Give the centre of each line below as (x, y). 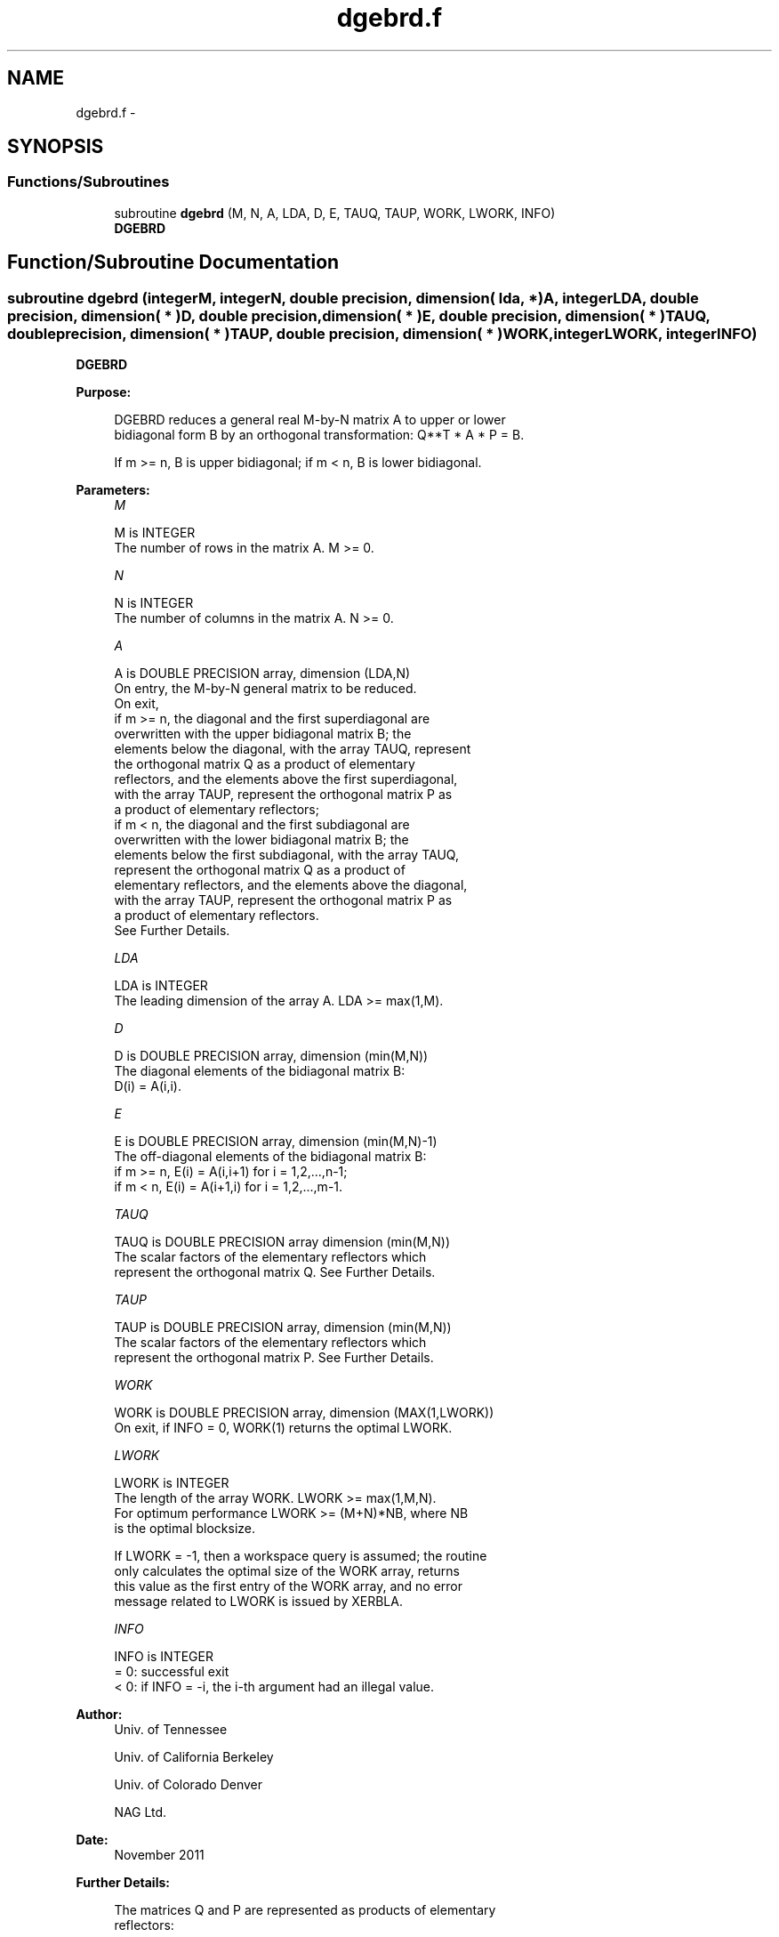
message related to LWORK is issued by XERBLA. (258, 1602)
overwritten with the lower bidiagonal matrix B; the (261, 840)
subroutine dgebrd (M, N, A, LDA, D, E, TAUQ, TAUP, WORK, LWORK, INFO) (335, 213)
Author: (99, 1715)
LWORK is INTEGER (172, 1483)
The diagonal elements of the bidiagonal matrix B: (260, 1071)
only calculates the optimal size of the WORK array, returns (287, 1571)
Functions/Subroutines (88, 182)
